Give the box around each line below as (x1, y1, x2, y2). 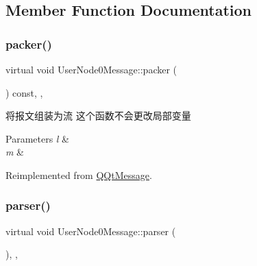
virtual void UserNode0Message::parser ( (5, 223, 176, 238)
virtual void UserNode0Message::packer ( (5, 62, 178, 76)
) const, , (5, 85, 43, 99)
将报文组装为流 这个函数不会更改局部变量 (5, 108, 191, 123)
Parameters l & (5, 131, 70, 145)
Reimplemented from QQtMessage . (5, 167, 152, 182)
